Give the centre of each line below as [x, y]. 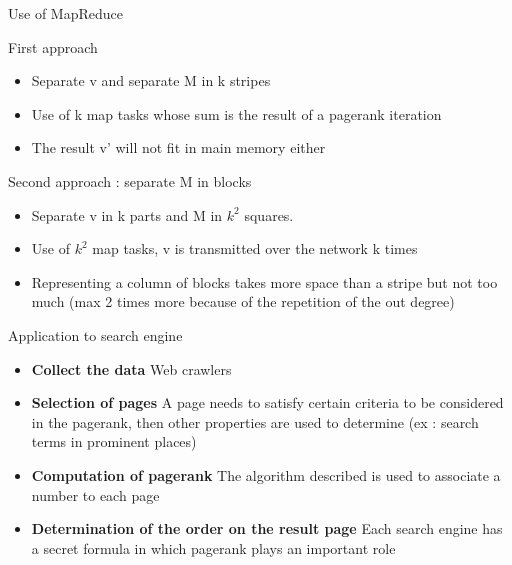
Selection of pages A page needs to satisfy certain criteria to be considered [267, 402]
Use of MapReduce [65, 13]
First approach [53, 46]
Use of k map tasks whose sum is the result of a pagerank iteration [236, 113]
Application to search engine [95, 334]
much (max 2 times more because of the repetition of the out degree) [243, 301]
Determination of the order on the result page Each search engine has [267, 528]
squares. [269, 214]
